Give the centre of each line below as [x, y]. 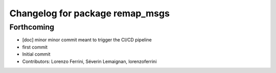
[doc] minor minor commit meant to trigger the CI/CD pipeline [87, 40]
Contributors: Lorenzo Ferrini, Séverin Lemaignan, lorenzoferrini [89, 61]
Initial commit [36, 54]
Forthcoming [32, 27]
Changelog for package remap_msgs [89, 13]
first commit [35, 47]
